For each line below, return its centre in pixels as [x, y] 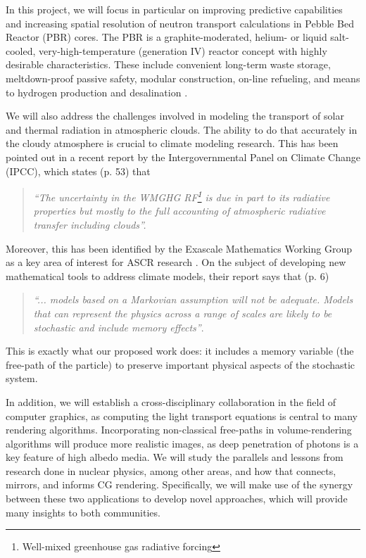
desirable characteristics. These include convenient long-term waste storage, [168, 64]
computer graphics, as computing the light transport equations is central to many [182, 416]
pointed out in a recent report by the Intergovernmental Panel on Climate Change [183, 157]
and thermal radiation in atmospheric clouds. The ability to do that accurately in [182, 129]
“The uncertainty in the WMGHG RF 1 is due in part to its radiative [182, 196]
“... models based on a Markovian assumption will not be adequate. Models [193, 299]
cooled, [21, 50]
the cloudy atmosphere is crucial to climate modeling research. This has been [172, 143]
